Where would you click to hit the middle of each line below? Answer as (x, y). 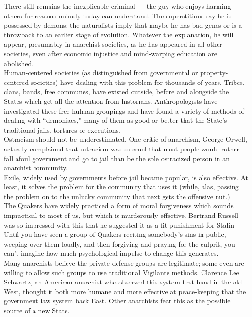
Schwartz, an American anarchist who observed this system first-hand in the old (123, 282)
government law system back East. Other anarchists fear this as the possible (117, 301)
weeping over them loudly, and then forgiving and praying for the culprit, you (119, 243)
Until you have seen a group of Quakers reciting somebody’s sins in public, (115, 234)
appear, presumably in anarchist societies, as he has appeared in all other (113, 44)
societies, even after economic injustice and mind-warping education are (110, 53)
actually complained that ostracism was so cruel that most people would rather (122, 148)
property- (214, 73)
